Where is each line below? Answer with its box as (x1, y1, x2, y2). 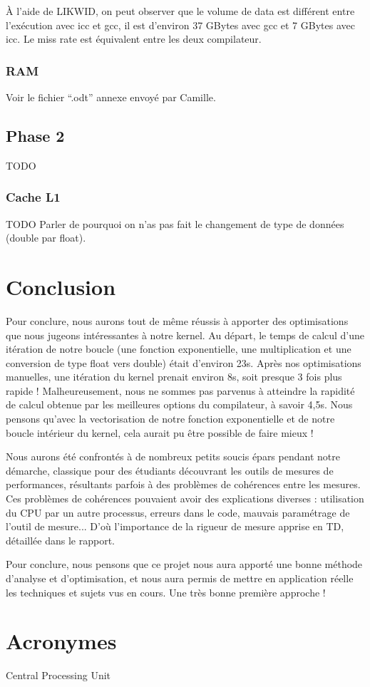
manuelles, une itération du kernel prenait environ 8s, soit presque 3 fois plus (6, 369, 342, 384)
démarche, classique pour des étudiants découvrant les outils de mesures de (6, 463, 334, 477)
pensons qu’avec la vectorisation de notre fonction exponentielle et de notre (6, 411, 335, 426)
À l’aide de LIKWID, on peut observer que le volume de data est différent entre (6, 4, 355, 18)
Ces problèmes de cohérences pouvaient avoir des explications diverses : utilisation (6, 491, 364, 506)
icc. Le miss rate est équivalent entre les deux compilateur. (6, 31, 262, 46)
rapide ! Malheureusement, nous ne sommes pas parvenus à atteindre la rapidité (6, 383, 355, 398)
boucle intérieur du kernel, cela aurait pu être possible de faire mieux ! (6, 425, 314, 440)
